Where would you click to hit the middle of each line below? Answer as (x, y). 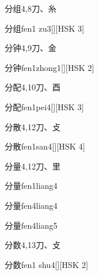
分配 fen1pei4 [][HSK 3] (44, 106)
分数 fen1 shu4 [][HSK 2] (47, 264)
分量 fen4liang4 (31, 205)
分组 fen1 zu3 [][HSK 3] (45, 28)
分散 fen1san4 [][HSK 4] (45, 146)
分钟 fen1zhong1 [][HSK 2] (50, 67)
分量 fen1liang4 (31, 186)
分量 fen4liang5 (31, 225)
